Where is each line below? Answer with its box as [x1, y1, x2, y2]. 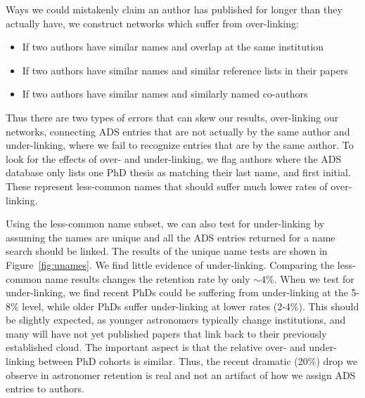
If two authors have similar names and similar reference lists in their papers [22, 62, 348, 77]
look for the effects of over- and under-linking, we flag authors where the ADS [6, 151, 342, 166]
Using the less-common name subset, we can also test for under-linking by [6, 216, 325, 231]
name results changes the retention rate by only [44, 271, 250, 286]
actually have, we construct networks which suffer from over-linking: [6, 15, 299, 30]
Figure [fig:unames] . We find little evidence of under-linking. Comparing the [6, 257, 335, 272]
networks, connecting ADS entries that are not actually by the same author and [6, 124, 350, 138]
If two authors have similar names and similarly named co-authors [22, 86, 308, 101]
